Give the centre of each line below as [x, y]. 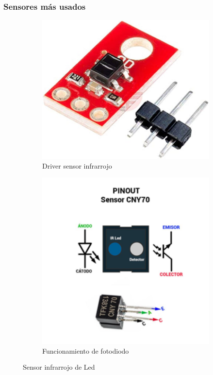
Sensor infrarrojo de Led [59, 367]
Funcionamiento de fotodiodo [86, 350]
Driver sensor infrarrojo [77, 165]
